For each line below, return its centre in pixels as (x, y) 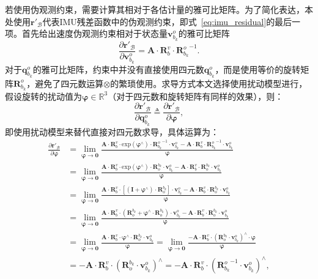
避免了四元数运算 (69, 83)
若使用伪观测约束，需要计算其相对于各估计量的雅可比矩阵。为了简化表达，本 (159, 9)
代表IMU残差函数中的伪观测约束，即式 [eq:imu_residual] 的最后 (167, 21)
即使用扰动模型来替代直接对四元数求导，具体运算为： (112, 131)
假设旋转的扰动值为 (43, 96)
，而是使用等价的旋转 (258, 69)
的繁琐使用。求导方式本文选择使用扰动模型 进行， (209, 83)
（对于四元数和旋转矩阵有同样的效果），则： (196, 96)
